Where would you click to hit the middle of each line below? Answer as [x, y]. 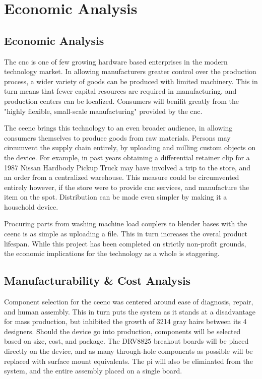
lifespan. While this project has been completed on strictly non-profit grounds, [125, 243]
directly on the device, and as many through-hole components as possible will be [128, 351]
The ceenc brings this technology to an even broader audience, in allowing [118, 128]
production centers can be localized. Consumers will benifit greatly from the [121, 101]
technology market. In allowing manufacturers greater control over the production [130, 71]
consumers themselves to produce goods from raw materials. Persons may [117, 137]
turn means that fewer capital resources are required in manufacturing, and [120, 91]
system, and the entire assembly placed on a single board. [93, 371]
